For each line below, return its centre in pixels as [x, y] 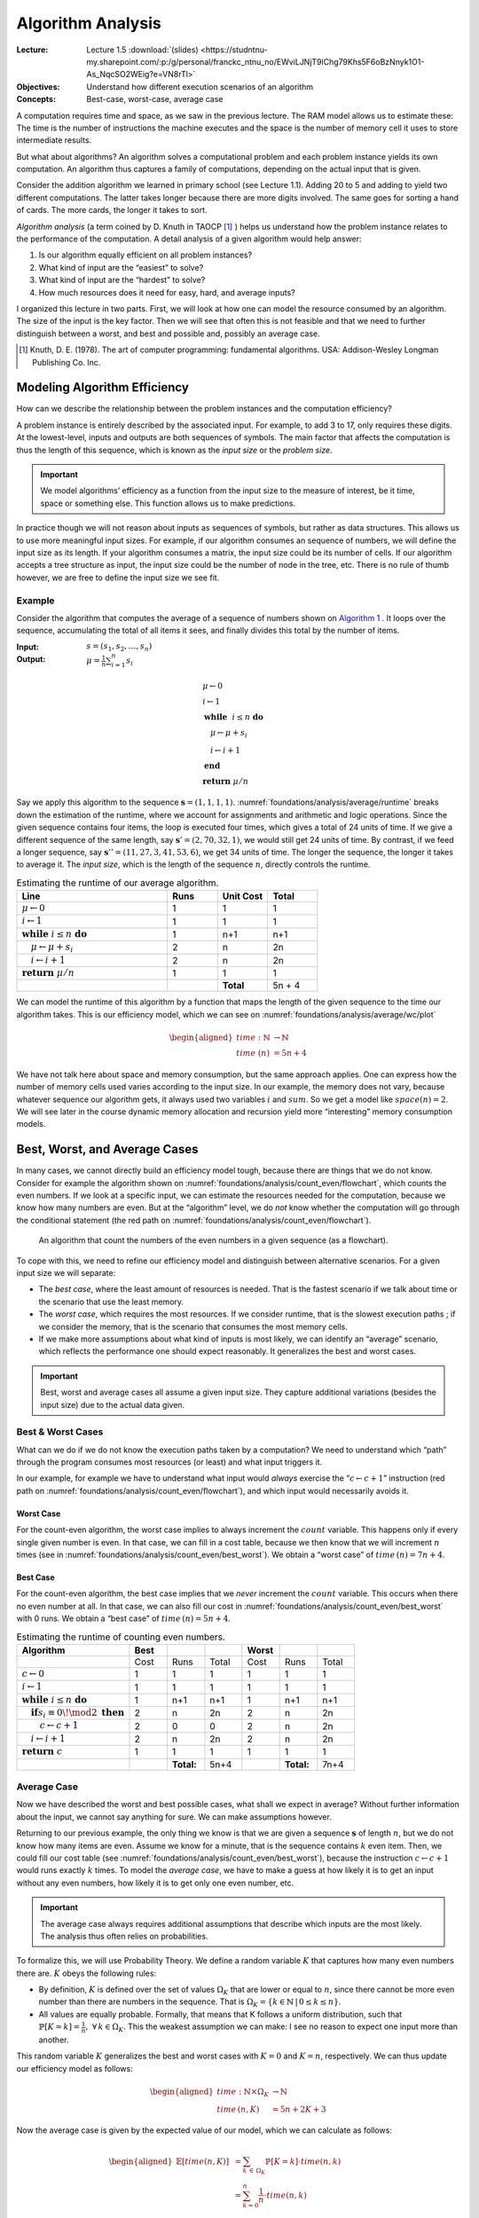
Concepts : [36, 99]
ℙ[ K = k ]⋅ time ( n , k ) [303, 2161]
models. [31, 1124]
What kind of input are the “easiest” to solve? [121, 267]
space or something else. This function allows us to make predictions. [168, 503]
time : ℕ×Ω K [243, 2092]
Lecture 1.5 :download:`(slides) [142, 50]
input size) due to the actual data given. [113, 1404]
